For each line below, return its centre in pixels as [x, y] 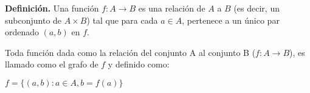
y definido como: [139, 64]
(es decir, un [257, 8]
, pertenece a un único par [231, 20]
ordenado [22, 32]
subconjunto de [33, 20]
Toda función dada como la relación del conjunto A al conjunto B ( [130, 52]
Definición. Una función [52, 8]
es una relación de [172, 8]
